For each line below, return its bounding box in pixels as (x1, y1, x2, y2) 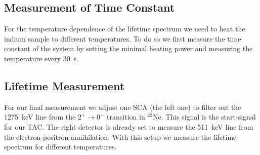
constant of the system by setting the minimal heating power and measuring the (4, 43, 253, 54)
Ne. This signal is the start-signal (152, 111, 256, 122)
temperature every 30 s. (4, 53, 79, 63)
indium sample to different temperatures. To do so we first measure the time (4, 33, 241, 44)
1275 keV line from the (4, 111, 76, 122)
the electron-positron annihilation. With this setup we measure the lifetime (4, 131, 237, 142)
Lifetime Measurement (4, 77, 125, 93)
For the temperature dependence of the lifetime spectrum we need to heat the (4, 23, 245, 34)
